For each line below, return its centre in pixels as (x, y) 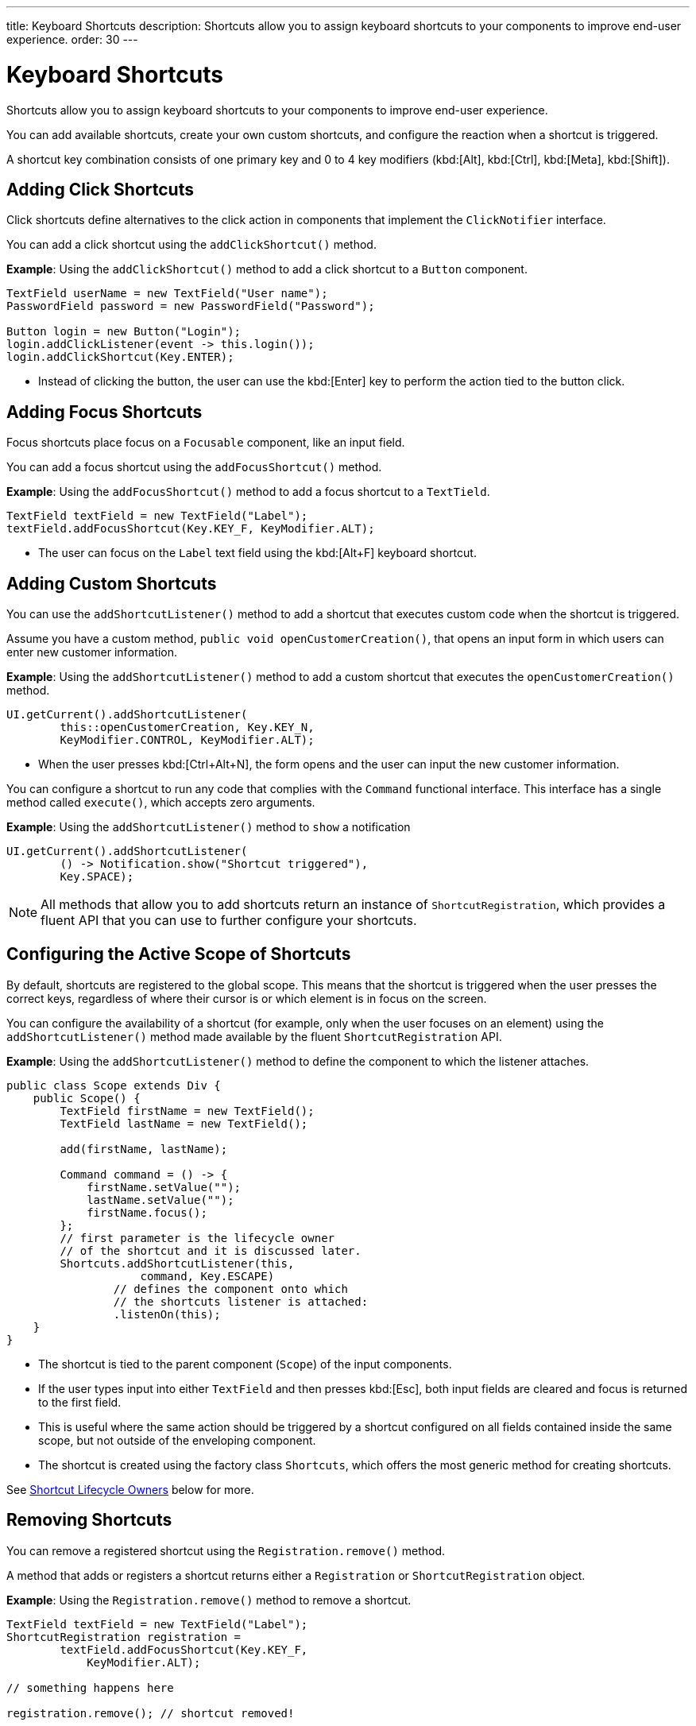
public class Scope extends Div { (114, 1085)
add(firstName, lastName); (144, 1149)
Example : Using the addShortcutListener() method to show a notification (209, 827)
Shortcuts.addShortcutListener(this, (177, 1263)
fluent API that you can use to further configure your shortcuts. (229, 921)
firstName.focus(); (147, 1212)
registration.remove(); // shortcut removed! (151, 1713)
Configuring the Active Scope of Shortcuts (179, 954)
